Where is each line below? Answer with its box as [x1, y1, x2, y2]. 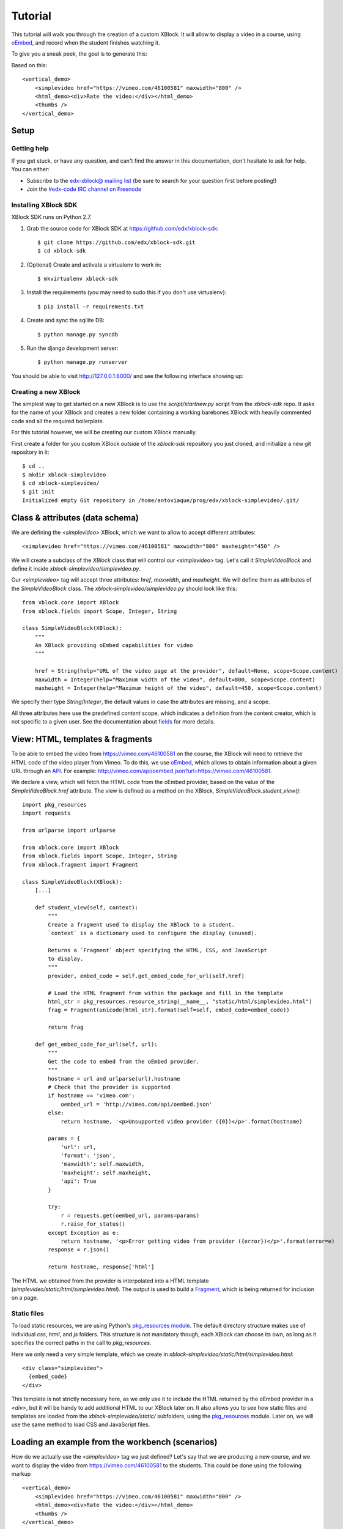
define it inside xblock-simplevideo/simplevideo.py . [11, 565, 141, 572]
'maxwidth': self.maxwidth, [61, 1161, 145, 1168]
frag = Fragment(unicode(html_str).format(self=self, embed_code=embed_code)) [48, 1007, 290, 1013]
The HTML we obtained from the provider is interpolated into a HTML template [11, 1277, 209, 1284]
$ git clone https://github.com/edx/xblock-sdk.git [37, 239, 196, 246]
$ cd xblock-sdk [37, 248, 86, 254]
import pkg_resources [22, 801, 87, 809]
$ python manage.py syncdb [37, 331, 119, 338]
